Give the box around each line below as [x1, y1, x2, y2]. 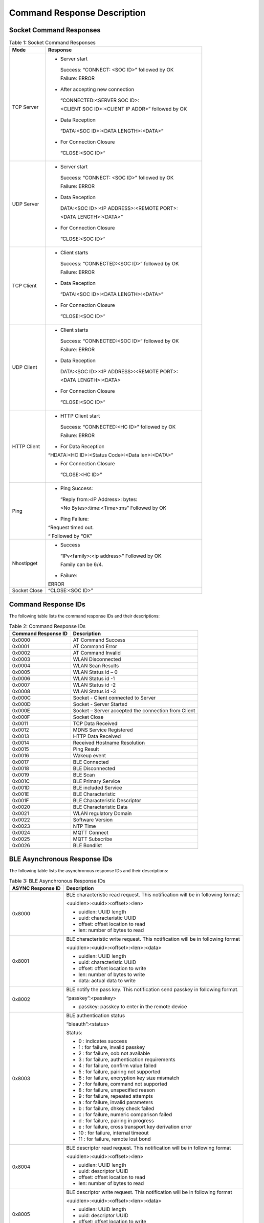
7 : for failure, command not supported [78, 1081, 168, 1087]
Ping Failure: [60, 516, 89, 522]
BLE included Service [73, 784, 122, 791]
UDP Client [12, 364, 38, 371]
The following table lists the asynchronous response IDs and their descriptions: [9, 868, 169, 874]
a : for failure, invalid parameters [78, 1099, 154, 1106]
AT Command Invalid [73, 649, 121, 656]
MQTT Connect [73, 829, 109, 836]
